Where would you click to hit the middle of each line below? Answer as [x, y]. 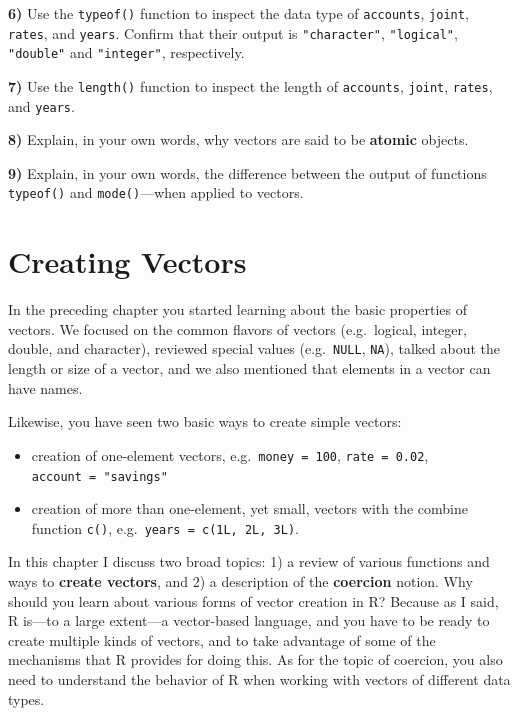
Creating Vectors [127, 261]
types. [26, 698]
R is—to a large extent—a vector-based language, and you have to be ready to [249, 620]
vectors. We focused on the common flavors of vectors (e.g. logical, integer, [237, 328]
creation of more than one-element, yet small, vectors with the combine [249, 508]
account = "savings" [99, 476]
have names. [45, 387]
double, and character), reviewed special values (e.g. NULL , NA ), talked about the [254, 348]
